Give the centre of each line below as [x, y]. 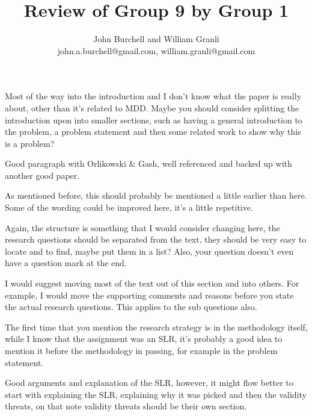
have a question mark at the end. [66, 263]
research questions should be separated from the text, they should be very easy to [156, 239]
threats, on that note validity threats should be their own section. [126, 406]
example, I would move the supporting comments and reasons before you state [149, 295]
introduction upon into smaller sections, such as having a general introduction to [154, 120]
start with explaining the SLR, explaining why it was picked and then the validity [156, 394]
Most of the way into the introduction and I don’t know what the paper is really [153, 96]
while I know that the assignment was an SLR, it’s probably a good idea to [144, 339]
